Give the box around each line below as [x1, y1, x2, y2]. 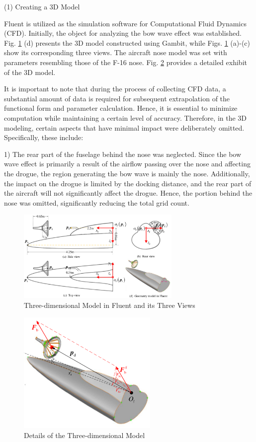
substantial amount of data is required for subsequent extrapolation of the [4, 93, 230, 103]
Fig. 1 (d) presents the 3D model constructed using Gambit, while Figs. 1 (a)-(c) [4, 37, 251, 48]
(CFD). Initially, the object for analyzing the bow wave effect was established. [4, 28, 242, 38]
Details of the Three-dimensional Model [24, 430, 145, 440]
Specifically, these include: [4, 132, 84, 143]
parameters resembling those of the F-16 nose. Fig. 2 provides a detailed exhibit [4, 57, 247, 67]
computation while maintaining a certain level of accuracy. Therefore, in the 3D [4, 112, 247, 123]
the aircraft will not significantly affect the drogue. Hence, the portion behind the [4, 188, 253, 198]
